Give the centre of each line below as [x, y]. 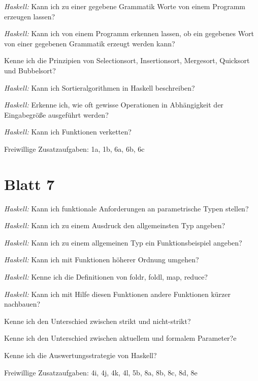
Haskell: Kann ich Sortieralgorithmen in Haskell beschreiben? [100, 87]
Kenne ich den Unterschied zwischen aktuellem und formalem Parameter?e [120, 338]
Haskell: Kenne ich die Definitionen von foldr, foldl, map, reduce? [106, 277]
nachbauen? [22, 304]
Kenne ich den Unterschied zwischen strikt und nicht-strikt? [98, 321]
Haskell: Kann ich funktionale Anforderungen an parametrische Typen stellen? [126, 208]
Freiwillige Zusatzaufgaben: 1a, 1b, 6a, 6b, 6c [74, 148]
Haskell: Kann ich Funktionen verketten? [68, 132]
